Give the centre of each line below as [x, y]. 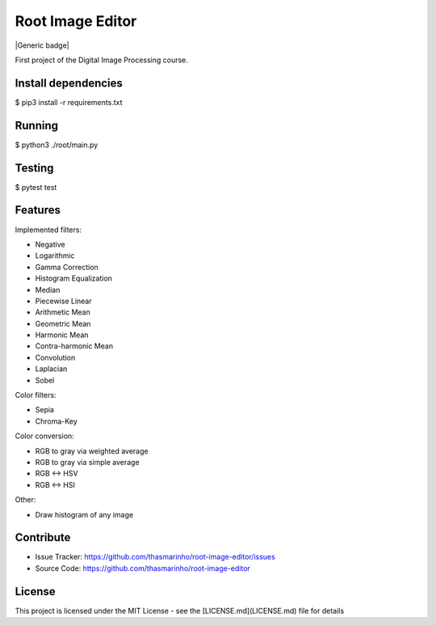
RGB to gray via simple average [88, 462]
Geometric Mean [63, 323]
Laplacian [51, 369]
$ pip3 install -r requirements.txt [69, 102]
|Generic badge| [42, 45]
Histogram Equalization [74, 278]
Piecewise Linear [63, 301]
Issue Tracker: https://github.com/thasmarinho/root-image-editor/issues [155, 557]
